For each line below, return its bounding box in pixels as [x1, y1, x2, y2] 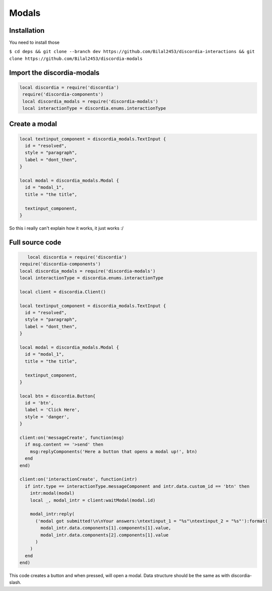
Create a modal [9, 120, 57, 129]
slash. [9, 580, 22, 586]
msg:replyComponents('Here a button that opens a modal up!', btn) [30, 449, 198, 454]
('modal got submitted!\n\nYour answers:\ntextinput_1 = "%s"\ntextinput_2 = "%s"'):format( [35, 518, 268, 524]
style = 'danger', [25, 414, 69, 419]
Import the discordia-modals [9, 68, 100, 77]
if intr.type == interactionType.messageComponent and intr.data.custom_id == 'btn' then [25, 483, 250, 489]
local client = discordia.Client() [19, 289, 106, 295]
